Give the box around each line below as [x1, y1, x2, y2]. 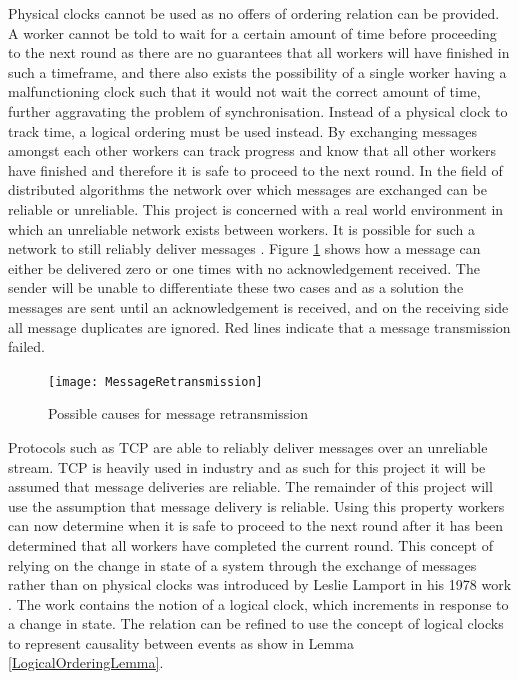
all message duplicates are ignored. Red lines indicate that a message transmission [8, 316, 511, 337]
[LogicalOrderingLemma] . [8, 652, 164, 673]
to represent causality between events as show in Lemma [8, 632, 354, 653]
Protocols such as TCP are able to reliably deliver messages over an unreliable [8, 436, 488, 457]
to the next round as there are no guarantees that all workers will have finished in [8, 42, 510, 63]
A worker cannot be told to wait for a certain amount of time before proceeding [8, 22, 497, 43]
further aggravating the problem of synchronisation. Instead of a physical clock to [8, 100, 508, 121]
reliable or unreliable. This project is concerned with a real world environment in [8, 198, 504, 219]
